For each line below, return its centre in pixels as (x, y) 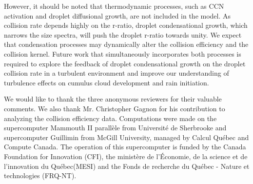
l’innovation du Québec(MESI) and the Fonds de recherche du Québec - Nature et (127, 166)
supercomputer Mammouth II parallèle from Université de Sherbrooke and (115, 128)
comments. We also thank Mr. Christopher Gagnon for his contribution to (115, 108)
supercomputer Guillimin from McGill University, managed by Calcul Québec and (126, 137)
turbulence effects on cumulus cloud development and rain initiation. (107, 82)
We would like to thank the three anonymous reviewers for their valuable (113, 99)
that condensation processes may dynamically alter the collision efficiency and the (126, 44)
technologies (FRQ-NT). (40, 175)
